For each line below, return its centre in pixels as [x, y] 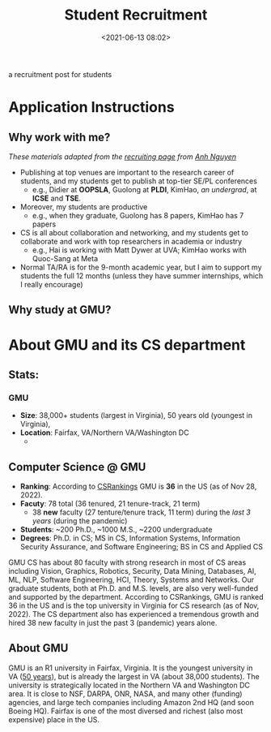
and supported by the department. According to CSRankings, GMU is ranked [136, 597]
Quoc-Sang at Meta [65, 258]
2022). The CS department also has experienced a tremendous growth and [133, 614]
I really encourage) [51, 284]
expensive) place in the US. [54, 719]
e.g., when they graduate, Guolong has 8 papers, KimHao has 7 [138, 215]
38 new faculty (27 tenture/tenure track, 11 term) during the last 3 [141, 512]
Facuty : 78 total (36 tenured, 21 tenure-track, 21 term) [110, 504]
